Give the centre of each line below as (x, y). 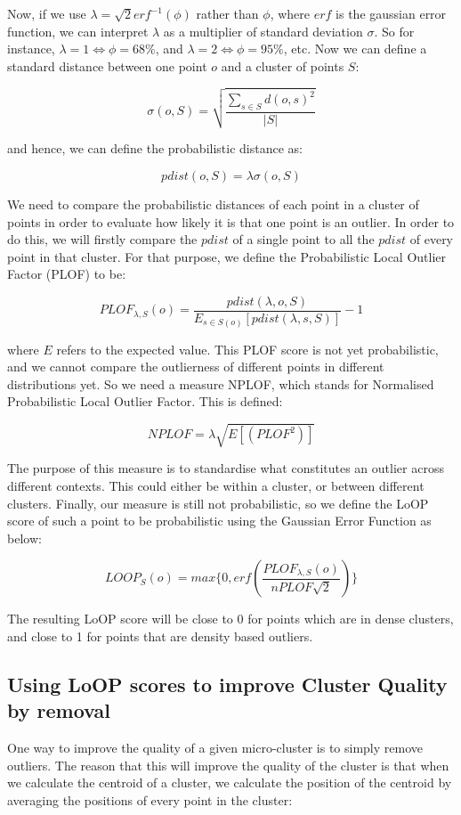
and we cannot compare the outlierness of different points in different (196, 367)
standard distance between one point (107, 65)
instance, (31, 49)
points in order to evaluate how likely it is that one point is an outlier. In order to (231, 221)
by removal (59, 710)
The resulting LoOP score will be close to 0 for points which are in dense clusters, (230, 619)
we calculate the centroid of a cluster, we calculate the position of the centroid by (230, 782)
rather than (227, 13)
